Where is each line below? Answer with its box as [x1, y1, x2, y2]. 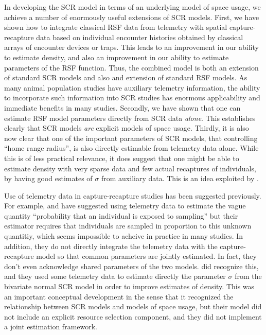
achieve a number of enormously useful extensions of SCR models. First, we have [4, 11, 259, 22]
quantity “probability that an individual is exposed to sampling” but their [4, 210, 238, 221]
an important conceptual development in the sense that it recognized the [4, 291, 234, 302]
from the [235, 271, 262, 281]
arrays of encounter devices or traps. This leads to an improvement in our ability [4, 42, 259, 52]
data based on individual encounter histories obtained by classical [36, 31, 243, 42]
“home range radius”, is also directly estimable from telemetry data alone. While [4, 143, 259, 153]
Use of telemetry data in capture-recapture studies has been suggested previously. [4, 190, 261, 201]
